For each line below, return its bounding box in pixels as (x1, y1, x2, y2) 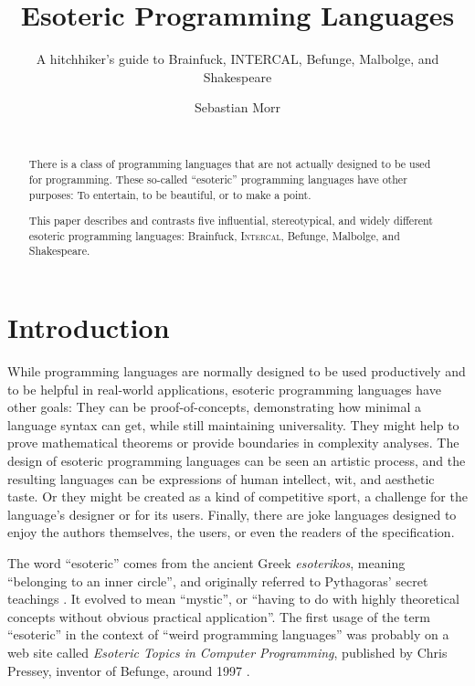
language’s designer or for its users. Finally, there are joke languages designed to (7, 504, 457, 523)
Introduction (7, 309, 170, 346)
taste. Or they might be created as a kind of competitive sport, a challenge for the (7, 487, 468, 506)
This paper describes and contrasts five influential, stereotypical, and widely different (28, 213, 433, 228)
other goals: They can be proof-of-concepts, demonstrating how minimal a (7, 397, 422, 417)
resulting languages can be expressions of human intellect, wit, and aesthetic (7, 469, 435, 488)
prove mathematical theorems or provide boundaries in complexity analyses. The (7, 433, 459, 452)
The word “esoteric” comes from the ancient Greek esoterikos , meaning (7, 554, 406, 572)
